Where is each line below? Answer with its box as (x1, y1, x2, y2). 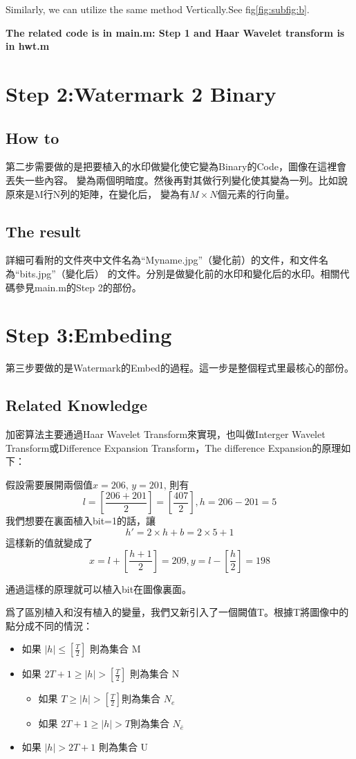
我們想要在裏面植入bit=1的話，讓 (6, 513, 156, 528)
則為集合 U (98, 739, 149, 753)
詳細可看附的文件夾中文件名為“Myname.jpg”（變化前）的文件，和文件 (6, 253, 319, 267)
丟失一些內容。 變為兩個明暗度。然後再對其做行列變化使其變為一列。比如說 (6, 172, 348, 187)
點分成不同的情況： (6, 618, 93, 632)
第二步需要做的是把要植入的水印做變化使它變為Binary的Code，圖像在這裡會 (6, 159, 346, 174)
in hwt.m (6, 39, 50, 53)
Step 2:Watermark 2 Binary (6, 79, 277, 107)
